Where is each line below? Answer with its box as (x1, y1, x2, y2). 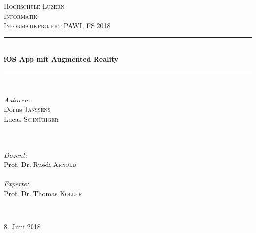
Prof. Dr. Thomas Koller (4, 188, 82, 198)
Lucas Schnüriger (4, 113, 59, 124)
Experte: (4, 178, 29, 189)
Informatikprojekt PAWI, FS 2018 (4, 20, 111, 31)
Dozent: (4, 149, 27, 160)
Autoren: (4, 94, 30, 104)
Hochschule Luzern (4, 1, 64, 11)
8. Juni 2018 (4, 221, 41, 232)
